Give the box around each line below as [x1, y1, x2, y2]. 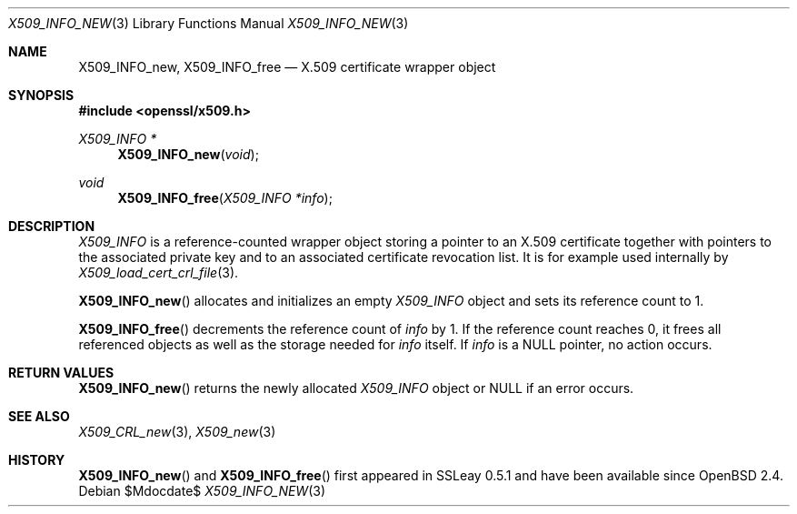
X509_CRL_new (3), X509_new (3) [78, 424, 276, 439]
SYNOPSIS [8, 87, 75, 103]
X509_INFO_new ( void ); [117, 146, 259, 162]
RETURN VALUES [8, 365, 115, 380]
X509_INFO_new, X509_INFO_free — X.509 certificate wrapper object [78, 59, 496, 75]
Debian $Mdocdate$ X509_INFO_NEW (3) [78, 483, 326, 499]
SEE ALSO [8, 408, 70, 424]
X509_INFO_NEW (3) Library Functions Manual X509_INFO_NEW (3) [8, 15, 409, 31]
